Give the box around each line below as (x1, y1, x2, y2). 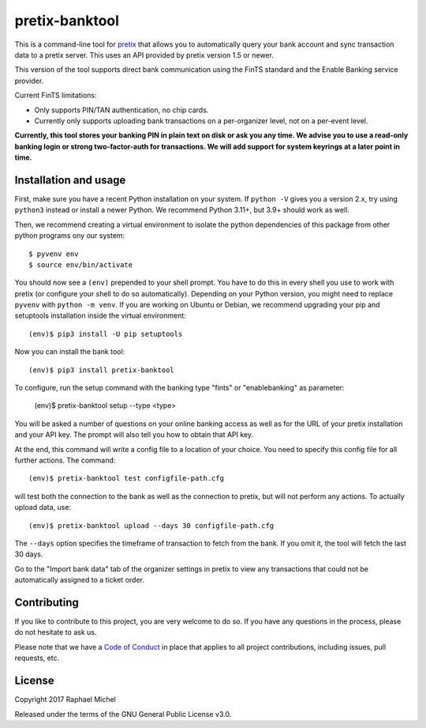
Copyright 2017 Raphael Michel (14, 695, 116, 704)
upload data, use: (14, 503, 71, 512)
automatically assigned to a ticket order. (14, 575, 145, 585)
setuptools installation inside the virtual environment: (14, 311, 187, 320)
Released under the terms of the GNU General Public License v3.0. (14, 709, 232, 719)
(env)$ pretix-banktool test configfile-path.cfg (28, 474, 225, 483)
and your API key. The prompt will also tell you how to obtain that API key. (14, 430, 254, 439)
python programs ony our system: (14, 231, 125, 240)
